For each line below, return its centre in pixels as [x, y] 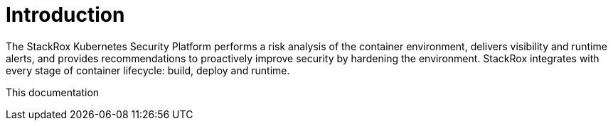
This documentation [53, 92]
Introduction [65, 15]
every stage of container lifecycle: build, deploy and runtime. [148, 70]
